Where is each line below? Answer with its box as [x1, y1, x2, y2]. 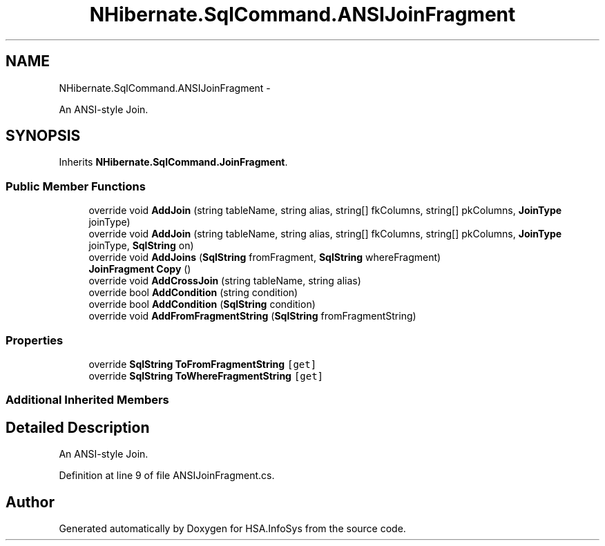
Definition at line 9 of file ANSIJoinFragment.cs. [59, 469, 275, 482]
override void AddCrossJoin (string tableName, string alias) [88, 275, 361, 287]
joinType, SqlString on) [88, 240, 194, 252]
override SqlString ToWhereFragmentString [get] [88, 369, 324, 382]
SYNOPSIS [6, 127, 81, 145]
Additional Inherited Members [6, 393, 169, 407]
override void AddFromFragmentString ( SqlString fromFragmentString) [88, 310, 416, 322]
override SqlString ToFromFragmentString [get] [88, 358, 317, 370]
